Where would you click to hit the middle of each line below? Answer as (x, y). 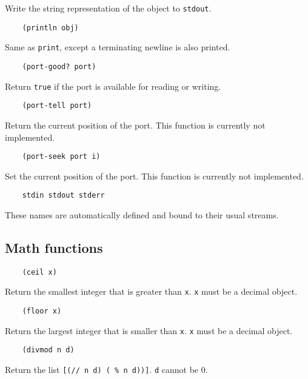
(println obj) (50, 28)
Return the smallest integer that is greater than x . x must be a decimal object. (151, 291)
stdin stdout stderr (63, 196)
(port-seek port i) (61, 157)
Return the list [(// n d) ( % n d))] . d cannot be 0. (106, 370)
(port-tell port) (57, 106)
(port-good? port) (59, 66)
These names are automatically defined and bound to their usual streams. (142, 215)
